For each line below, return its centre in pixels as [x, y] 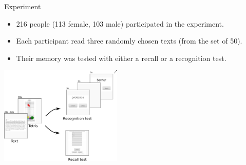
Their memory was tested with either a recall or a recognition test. [121, 58]
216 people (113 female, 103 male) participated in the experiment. [120, 23]
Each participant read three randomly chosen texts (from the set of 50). [129, 41]
